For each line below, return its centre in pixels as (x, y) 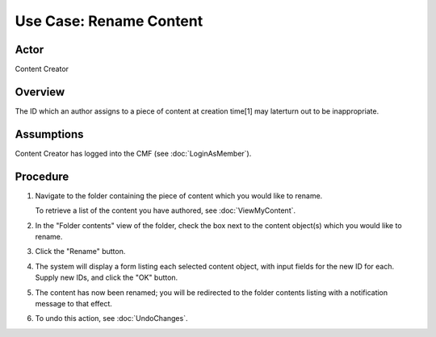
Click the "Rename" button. (80, 252)
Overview (40, 92)
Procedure (42, 176)
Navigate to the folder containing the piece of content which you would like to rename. (179, 196)
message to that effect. (74, 303)
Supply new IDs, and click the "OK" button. (107, 277)
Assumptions (49, 134)
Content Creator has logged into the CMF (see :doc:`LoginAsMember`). (133, 153)
